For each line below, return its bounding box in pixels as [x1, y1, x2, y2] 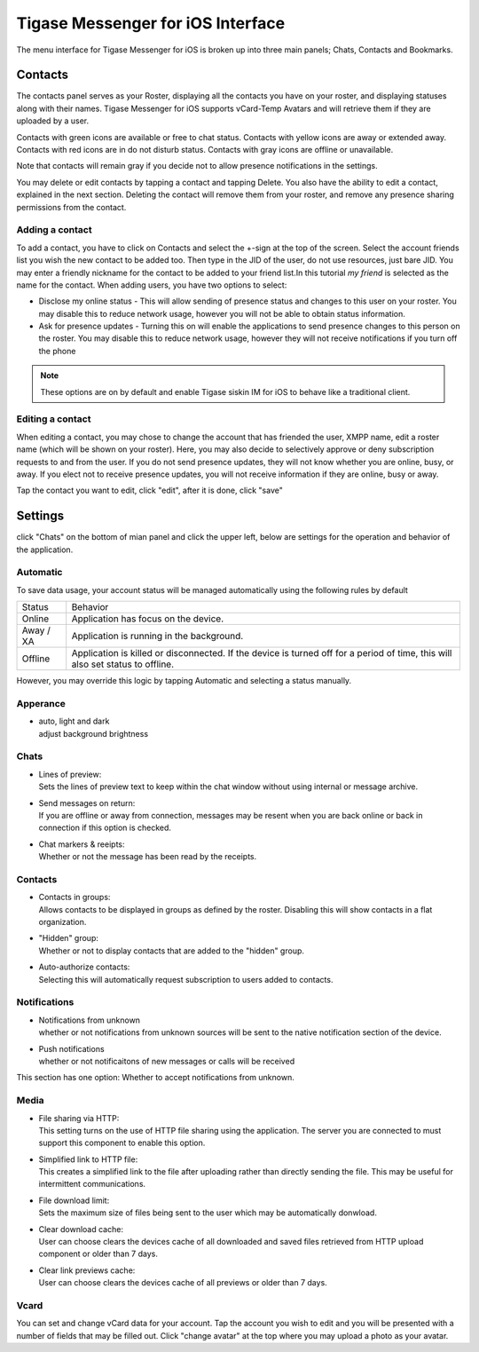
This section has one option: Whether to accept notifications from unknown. [16, 1072, 294, 1083]
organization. [38, 917, 87, 928]
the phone [38, 345, 76, 356]
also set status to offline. [71, 658, 175, 670]
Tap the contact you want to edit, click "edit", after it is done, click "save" [16, 485, 283, 496]
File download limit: [38, 1195, 110, 1206]
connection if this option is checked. [38, 822, 172, 834]
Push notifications [38, 1043, 106, 1054]
